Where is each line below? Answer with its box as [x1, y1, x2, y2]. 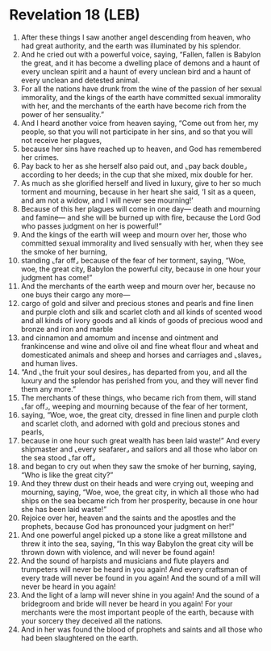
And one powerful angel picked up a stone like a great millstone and [20, 530, 247, 540]
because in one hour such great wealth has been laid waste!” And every [20, 435, 261, 445]
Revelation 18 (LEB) [9, 6, 140, 24]
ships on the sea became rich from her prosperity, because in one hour [20, 495, 258, 506]
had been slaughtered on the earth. [20, 632, 139, 643]
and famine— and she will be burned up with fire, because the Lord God [20, 212, 261, 222]
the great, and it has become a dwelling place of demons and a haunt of [20, 58, 261, 68]
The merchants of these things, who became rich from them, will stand [20, 393, 256, 402]
